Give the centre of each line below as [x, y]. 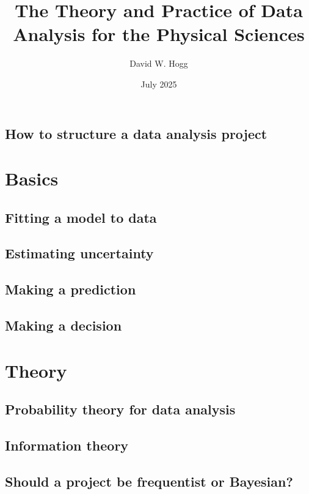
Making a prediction [71, 289]
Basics [32, 178]
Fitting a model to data [81, 217]
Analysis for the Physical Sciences [159, 34]
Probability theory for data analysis [120, 409]
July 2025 [159, 84]
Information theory [67, 445]
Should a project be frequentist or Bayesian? [149, 481]
